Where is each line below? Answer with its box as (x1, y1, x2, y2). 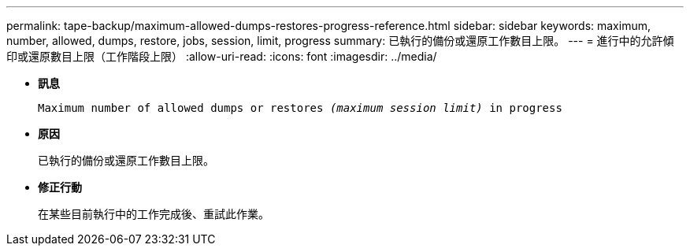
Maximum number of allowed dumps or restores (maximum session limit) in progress (38, 102, 562, 114)
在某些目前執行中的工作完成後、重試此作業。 (38, 207, 269, 220)
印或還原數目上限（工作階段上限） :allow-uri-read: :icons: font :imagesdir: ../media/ (6, 50, 437, 63)
